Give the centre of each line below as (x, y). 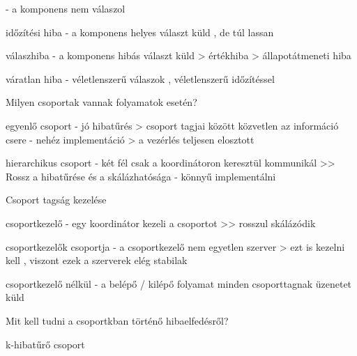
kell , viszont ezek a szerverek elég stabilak (97, 260)
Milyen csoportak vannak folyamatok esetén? (101, 102)
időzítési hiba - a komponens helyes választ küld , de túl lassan (140, 32)
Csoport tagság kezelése (56, 200)
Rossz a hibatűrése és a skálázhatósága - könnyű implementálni (141, 176)
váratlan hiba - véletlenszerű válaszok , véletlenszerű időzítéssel (140, 78)
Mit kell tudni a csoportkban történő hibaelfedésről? (117, 320)
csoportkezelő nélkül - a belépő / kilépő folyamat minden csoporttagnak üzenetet (179, 283)
